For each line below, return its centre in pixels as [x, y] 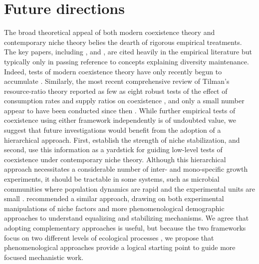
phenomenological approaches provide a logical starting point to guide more [120, 247]
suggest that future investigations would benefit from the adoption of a [113, 130]
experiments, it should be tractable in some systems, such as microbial [112, 179]
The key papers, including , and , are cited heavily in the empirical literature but [128, 52]
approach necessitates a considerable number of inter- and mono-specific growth [126, 169]
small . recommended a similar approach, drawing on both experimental [114, 198]
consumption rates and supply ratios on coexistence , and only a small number [124, 101]
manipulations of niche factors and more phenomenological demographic [114, 208]
